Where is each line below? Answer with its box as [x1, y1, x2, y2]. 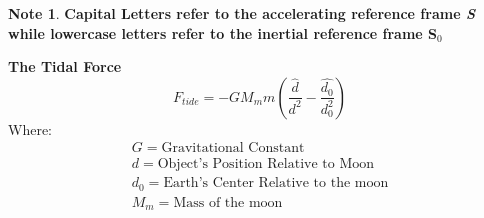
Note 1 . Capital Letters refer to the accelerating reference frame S [8, 3, 475, 23]
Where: [8, 118, 52, 139]
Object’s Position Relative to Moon [157, 157, 375, 172]
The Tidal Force [8, 56, 122, 77]
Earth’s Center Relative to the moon [163, 176, 389, 191]
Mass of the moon [173, 195, 283, 210]
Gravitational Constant [161, 141, 305, 156]
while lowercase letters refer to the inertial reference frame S [8, 22, 438, 43]
